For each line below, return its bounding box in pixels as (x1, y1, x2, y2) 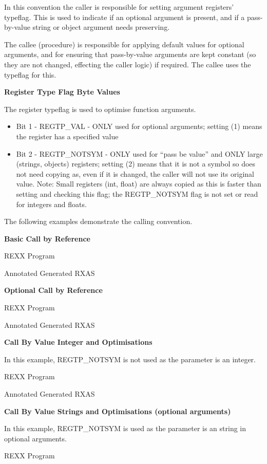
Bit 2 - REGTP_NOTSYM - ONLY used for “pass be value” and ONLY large (16, 148, 263, 159)
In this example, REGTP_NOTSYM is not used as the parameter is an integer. (4, 354, 256, 364)
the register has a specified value (16, 131, 119, 141)
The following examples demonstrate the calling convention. (4, 216, 193, 227)
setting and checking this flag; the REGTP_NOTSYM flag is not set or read (16, 188, 258, 199)
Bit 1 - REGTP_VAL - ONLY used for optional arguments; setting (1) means (16, 121, 262, 132)
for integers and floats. (16, 198, 87, 209)
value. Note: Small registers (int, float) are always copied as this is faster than (16, 178, 261, 189)
